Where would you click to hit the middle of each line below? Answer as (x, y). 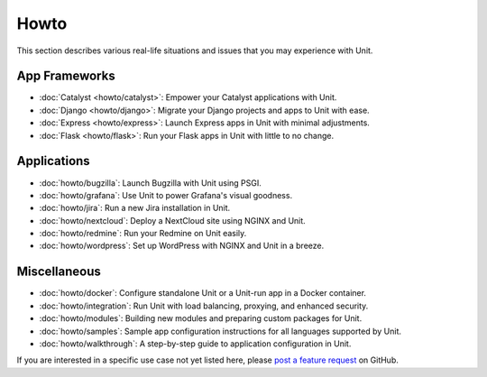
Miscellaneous (59, 272)
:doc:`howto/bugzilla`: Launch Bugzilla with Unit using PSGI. (150, 183)
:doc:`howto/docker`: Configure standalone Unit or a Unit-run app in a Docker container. (203, 293)
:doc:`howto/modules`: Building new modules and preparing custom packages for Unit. (201, 318)
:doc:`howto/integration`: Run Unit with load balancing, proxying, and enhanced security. (204, 306)
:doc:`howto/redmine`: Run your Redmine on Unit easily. (143, 234)
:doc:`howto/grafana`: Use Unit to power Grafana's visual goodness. (166, 195)
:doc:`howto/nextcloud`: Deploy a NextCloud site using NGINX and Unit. (172, 220)
